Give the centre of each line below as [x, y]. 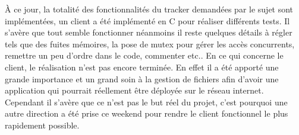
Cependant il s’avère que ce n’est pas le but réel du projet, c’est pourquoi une [146, 102]
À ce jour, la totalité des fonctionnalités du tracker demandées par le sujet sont [149, 9]
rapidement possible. [42, 125]
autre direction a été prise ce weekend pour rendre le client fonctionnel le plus [147, 113]
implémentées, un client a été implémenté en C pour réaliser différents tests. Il [147, 20]
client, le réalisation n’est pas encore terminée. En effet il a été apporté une [142, 67]
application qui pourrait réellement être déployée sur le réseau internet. [134, 90]
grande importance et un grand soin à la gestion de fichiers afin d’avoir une [142, 78]
